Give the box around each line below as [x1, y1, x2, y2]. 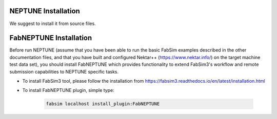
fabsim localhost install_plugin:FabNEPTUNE [46, 101, 160, 107]
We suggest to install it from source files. [9, 20, 96, 27]
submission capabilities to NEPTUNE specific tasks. [9, 68, 119, 75]
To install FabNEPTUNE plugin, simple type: [22, 87, 115, 93]
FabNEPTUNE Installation [9, 34, 92, 42]
